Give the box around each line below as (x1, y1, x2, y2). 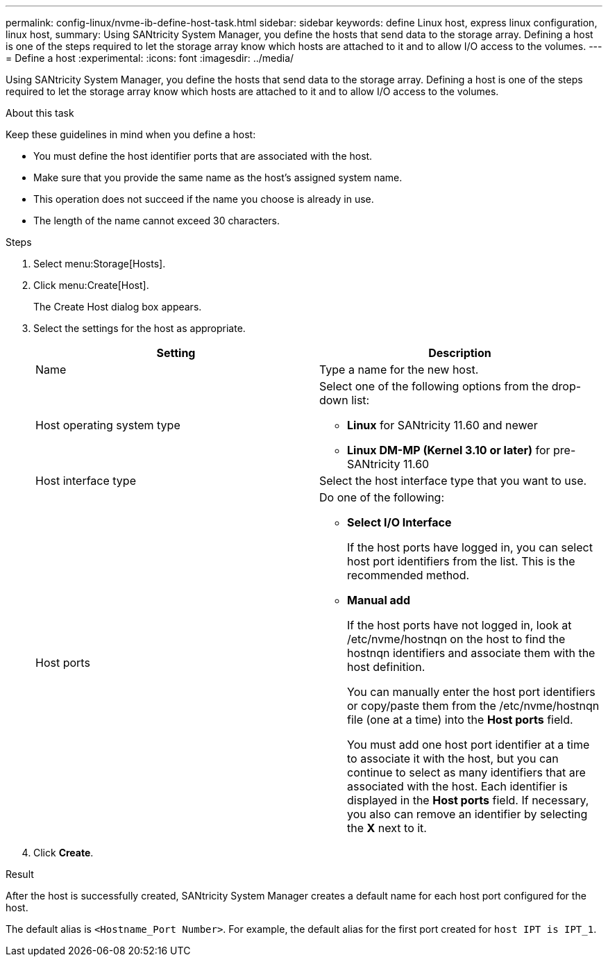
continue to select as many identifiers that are (347, 765, 586, 779)
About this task (6, 107, 74, 119)
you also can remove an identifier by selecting (347, 807, 588, 821)
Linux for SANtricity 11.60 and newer (347, 418, 538, 432)
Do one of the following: (319, 490, 444, 504)
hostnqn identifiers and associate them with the (347, 646, 596, 660)
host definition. (347, 660, 425, 674)
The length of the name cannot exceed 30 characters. (33, 215, 280, 226)
